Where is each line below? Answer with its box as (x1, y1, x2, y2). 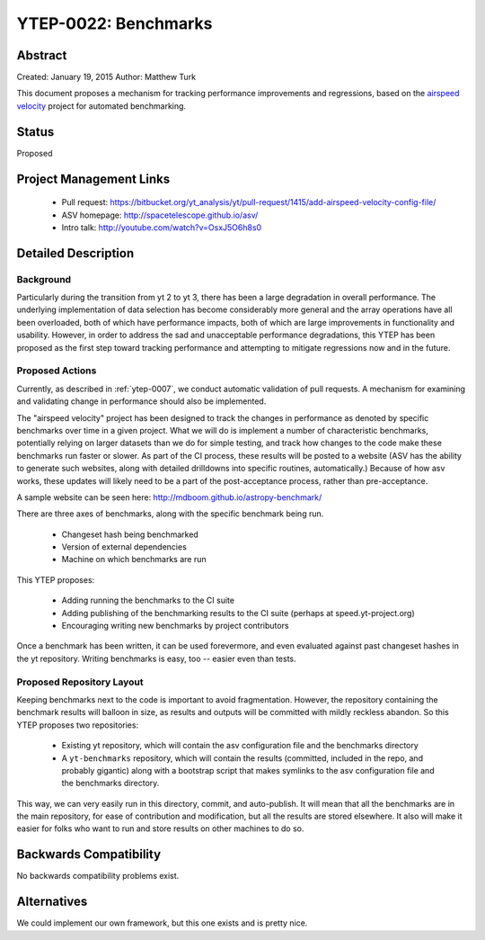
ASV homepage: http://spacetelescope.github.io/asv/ (61, 210, 259, 220)
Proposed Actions (16, 364, 97, 377)
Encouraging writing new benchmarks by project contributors (61, 621, 289, 631)
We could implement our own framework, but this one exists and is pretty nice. (16, 918, 308, 928)
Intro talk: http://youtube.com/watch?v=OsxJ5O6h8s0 (61, 221, 262, 233)
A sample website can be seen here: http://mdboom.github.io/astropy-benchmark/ (16, 491, 322, 503)
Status (16, 124, 55, 139)
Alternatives (16, 894, 88, 909)
